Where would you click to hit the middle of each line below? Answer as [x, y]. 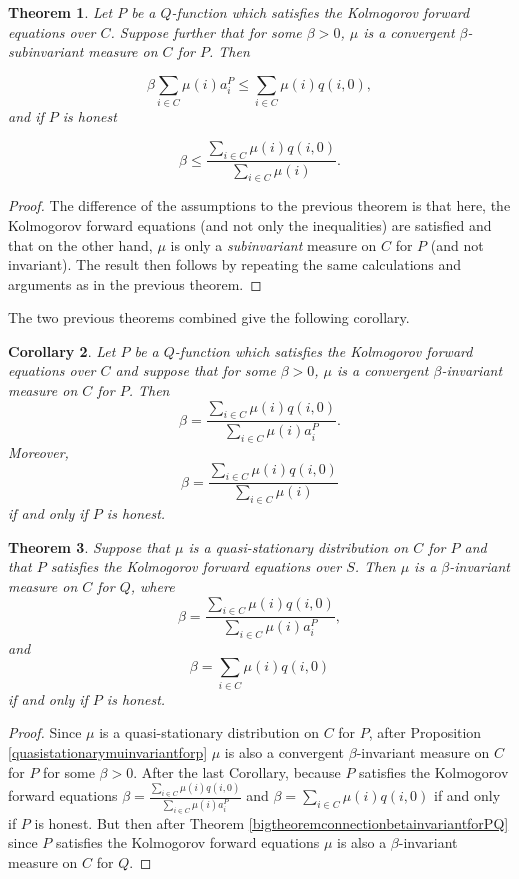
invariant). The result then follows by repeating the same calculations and [235, 264]
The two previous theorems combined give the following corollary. [209, 317]
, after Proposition [425, 732]
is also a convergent [284, 751]
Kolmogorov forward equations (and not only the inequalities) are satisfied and [250, 224]
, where [152, 585]
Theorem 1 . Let [60, 12]
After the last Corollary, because [241, 771]
